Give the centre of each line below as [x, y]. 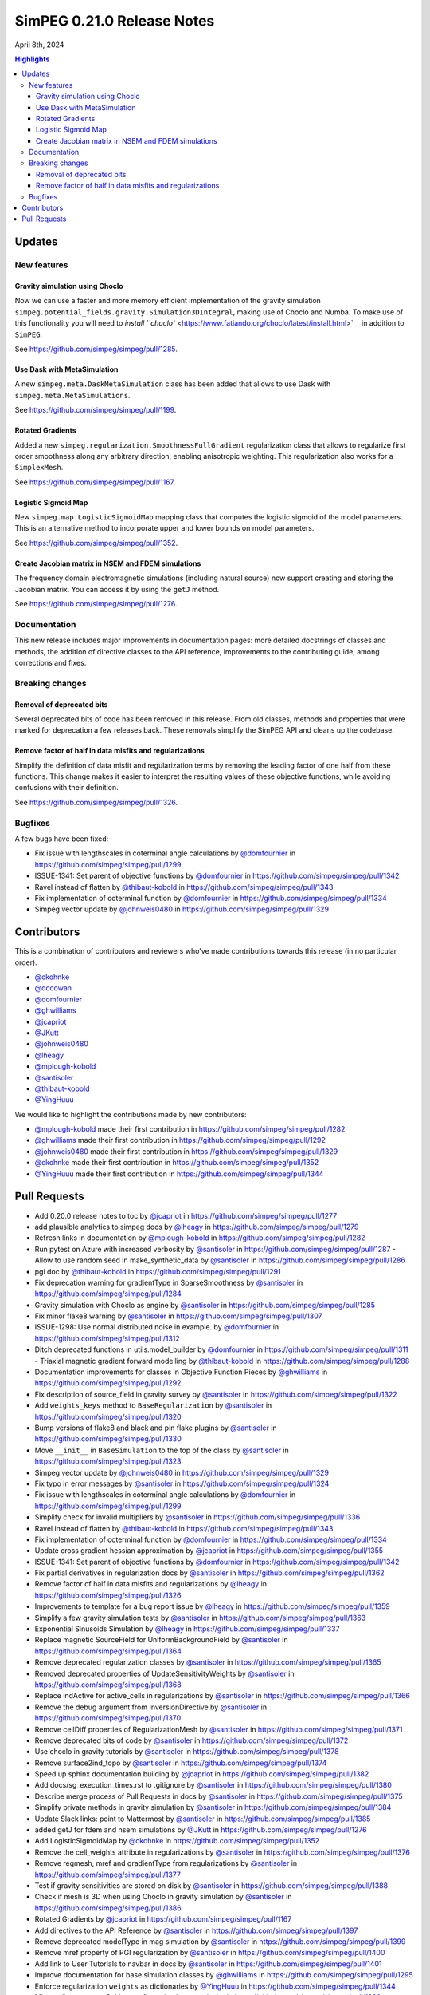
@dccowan [53, 988]
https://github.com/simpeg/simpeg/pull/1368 [108, 1685]
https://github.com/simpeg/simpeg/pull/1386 [108, 1908]
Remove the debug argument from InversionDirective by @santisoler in [150, 1707]
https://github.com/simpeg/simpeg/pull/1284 [108, 1294]
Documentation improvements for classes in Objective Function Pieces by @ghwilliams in [181, 1372]
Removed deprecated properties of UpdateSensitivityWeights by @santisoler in [164, 1673]
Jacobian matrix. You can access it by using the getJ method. [117, 589]
